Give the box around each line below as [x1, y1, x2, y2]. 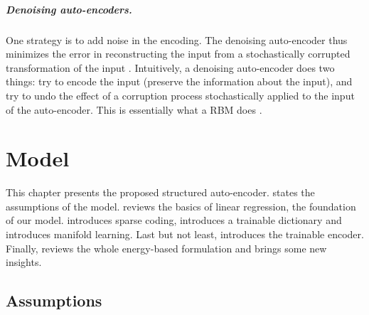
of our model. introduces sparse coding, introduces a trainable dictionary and [6, 213, 342, 228]
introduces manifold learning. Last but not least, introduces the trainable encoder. [6, 227, 364, 242]
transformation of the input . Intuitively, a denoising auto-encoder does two [6, 60, 335, 75]
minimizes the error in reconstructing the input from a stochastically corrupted [6, 46, 351, 61]
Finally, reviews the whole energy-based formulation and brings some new [6, 240, 327, 255]
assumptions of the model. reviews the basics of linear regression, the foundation [6, 198, 356, 213]
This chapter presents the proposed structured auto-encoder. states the [6, 185, 315, 200]
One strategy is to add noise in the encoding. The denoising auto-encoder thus [6, 32, 348, 47]
